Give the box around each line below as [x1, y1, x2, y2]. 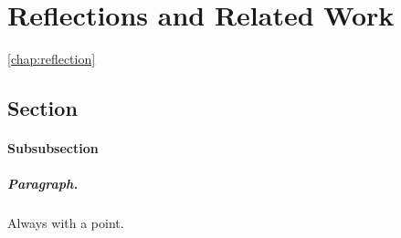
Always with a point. [7, 213, 124, 233]
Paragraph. [7, 174, 79, 193]
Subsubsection [7, 139, 99, 158]
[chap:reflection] [7, 49, 96, 68]
